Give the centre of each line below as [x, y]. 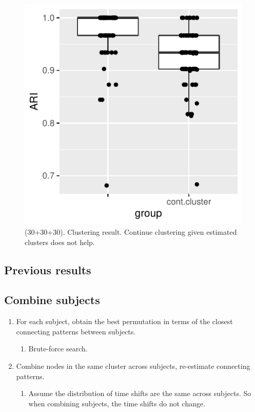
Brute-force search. [58, 349]
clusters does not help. [60, 242]
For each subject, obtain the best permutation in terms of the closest [124, 321]
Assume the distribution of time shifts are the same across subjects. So [140, 393]
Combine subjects [52, 300]
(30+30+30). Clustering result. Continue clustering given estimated [131, 232]
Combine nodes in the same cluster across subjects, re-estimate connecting [133, 366]
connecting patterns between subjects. [76, 331]
